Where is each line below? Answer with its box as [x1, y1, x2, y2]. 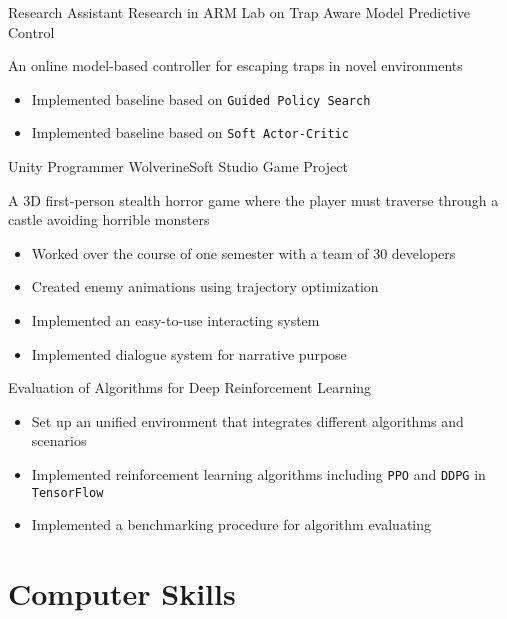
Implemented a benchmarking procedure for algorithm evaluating [31, 514, 432, 535]
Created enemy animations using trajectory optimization [31, 276, 379, 297]
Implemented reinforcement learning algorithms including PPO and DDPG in [31, 464, 486, 485]
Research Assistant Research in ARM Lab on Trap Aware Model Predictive [8, 2, 470, 22]
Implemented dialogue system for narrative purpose [31, 343, 347, 364]
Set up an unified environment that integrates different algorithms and [31, 410, 464, 431]
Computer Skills [8, 573, 236, 614]
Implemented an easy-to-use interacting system [31, 310, 320, 331]
